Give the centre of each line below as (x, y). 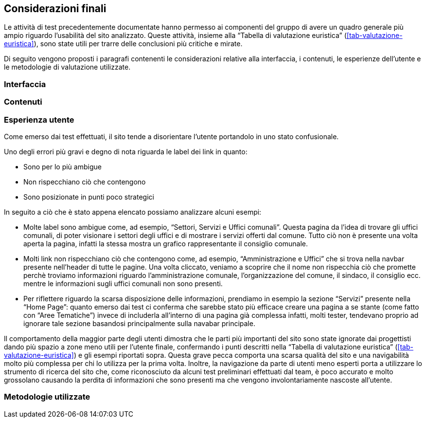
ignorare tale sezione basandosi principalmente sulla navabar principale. (139, 323)
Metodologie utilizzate (47, 397)
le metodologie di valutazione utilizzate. (67, 67)
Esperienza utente (39, 119)
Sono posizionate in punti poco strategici (89, 197)
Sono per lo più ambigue (62, 166)
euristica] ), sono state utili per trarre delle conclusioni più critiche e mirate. (123, 44)
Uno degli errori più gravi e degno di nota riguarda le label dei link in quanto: (126, 151)
